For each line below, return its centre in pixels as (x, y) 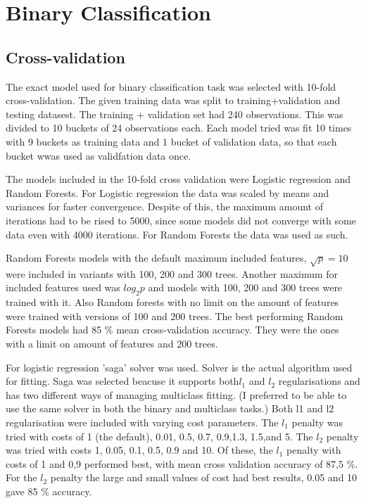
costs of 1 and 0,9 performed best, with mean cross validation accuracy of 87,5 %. (182, 463)
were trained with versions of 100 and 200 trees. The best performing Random (175, 316)
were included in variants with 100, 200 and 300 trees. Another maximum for (172, 273)
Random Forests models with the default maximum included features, (156, 258)
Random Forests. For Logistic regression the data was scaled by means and (168, 192)
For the (21, 477)
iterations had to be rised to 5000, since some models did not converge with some (181, 220)
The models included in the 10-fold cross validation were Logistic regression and (178, 179)
